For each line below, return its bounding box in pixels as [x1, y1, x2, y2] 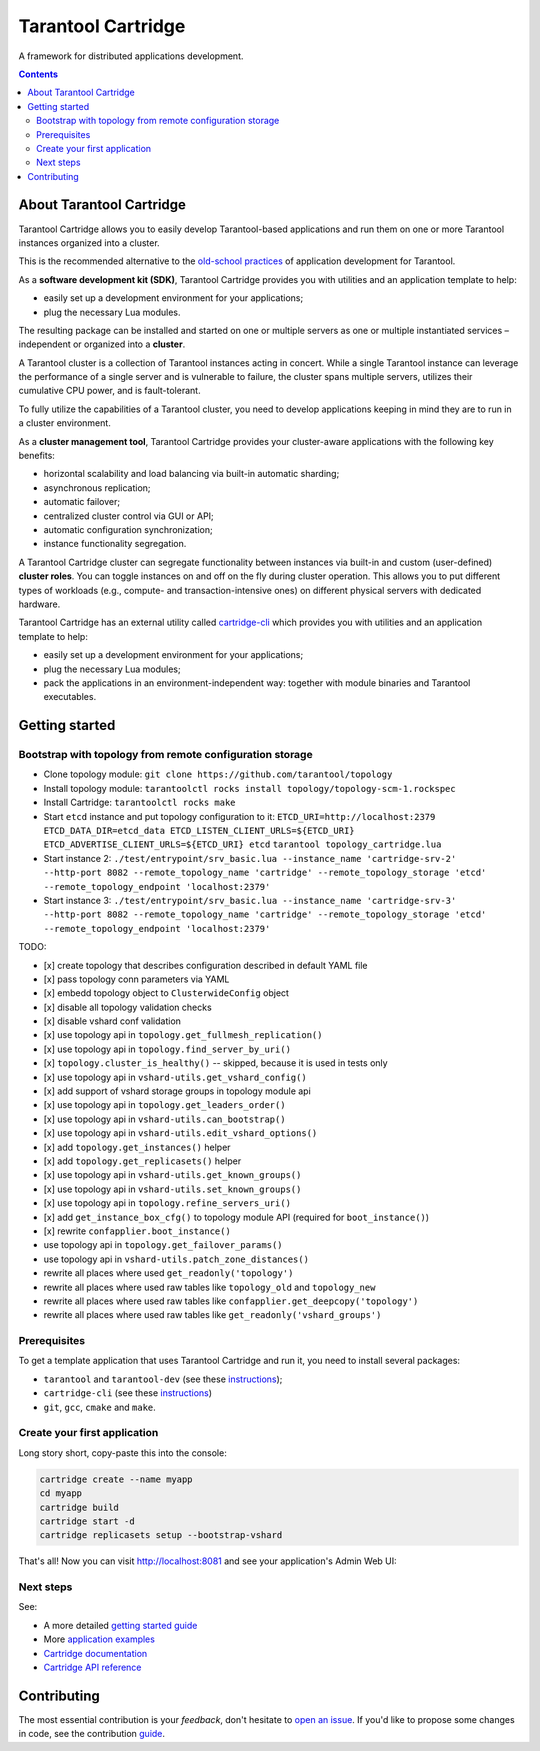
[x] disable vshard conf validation [43, 1015, 182, 1027]
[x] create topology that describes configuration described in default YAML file [43, 959, 369, 971]
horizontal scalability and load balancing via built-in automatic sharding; [43, 468, 340, 480]
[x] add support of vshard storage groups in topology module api [43, 1085, 312, 1097]
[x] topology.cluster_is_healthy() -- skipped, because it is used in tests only [43, 1057, 389, 1069]
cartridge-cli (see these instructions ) [43, 1387, 213, 1399]
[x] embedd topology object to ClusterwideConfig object [43, 987, 290, 999]
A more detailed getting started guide [43, 1619, 198, 1631]
